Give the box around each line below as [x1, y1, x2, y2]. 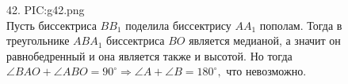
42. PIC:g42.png [6, 2, 85, 17]
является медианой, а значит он [189, 32, 341, 49]
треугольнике [6, 32, 70, 49]
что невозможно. [226, 63, 307, 79]
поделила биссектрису [125, 16, 231, 33]
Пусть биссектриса [6, 16, 97, 33]
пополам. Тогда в [259, 16, 342, 33]
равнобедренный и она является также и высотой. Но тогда [6, 47, 293, 64]
